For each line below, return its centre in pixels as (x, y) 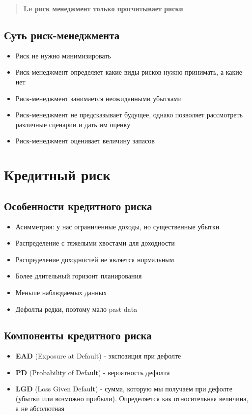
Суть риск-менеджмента (62, 35)
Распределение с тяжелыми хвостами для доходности (95, 243)
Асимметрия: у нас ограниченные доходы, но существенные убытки (117, 226)
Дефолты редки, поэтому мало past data (76, 309)
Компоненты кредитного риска (78, 335)
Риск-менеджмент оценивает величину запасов (85, 141)
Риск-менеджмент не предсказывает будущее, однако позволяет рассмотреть (129, 115)
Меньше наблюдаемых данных (61, 292)
